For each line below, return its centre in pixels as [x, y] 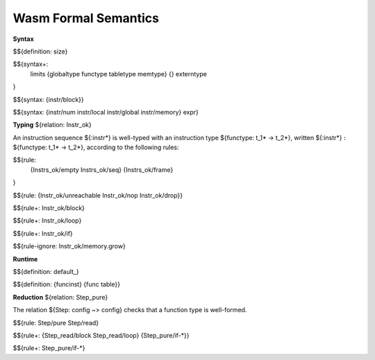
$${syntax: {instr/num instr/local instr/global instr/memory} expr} [106, 112]
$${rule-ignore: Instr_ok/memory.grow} [69, 246]
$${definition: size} [40, 51]
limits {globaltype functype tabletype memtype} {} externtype [119, 74]
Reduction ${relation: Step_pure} [60, 297]
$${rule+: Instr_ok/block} [49, 208]
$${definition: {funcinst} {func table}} [67, 284]
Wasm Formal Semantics [86, 18]
